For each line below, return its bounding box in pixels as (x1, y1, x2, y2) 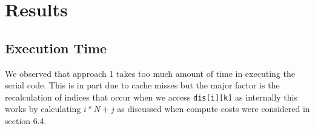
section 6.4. (5, 114, 47, 127)
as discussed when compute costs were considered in (117, 102, 310, 115)
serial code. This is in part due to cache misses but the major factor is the (5, 79, 280, 91)
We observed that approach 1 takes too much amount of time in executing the (5, 67, 295, 79)
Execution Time (5, 38, 107, 57)
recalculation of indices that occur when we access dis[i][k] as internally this (5, 90, 297, 103)
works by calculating (5, 102, 81, 115)
